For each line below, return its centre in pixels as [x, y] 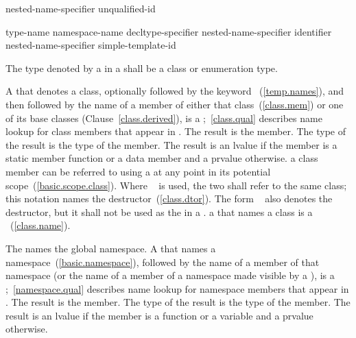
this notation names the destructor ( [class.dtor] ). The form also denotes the [169, 198]
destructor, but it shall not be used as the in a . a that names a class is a [159, 212]
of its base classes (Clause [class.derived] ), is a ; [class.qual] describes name [164, 118]
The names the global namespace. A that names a [111, 248]
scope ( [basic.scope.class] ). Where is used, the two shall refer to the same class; [176, 185]
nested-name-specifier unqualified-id [81, 8]
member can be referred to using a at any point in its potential [138, 171]
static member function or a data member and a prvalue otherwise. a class [162, 158]
